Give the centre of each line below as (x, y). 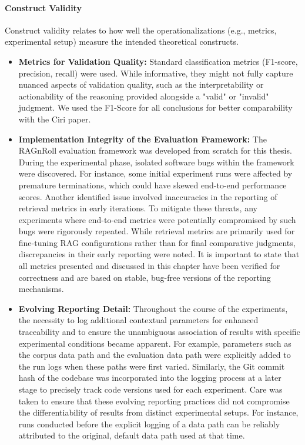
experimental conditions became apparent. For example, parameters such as (155, 343)
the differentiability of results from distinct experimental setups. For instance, (158, 412)
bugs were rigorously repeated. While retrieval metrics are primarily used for (157, 231)
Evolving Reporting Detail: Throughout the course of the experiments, (153, 308)
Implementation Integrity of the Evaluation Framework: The (143, 139)
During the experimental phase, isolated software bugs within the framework (156, 162)
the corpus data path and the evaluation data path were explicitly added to (155, 355)
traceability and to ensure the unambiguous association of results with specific (159, 332)
